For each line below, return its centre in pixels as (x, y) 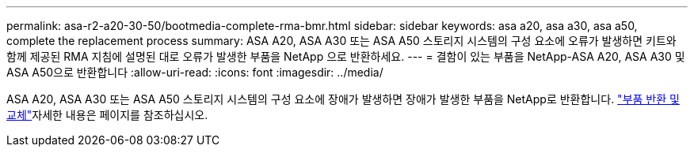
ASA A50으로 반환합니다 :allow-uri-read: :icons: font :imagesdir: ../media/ (195, 72)
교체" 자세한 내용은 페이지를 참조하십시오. (107, 115)
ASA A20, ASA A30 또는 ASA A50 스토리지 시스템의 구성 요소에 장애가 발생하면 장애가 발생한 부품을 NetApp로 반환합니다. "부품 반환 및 (343, 99)
